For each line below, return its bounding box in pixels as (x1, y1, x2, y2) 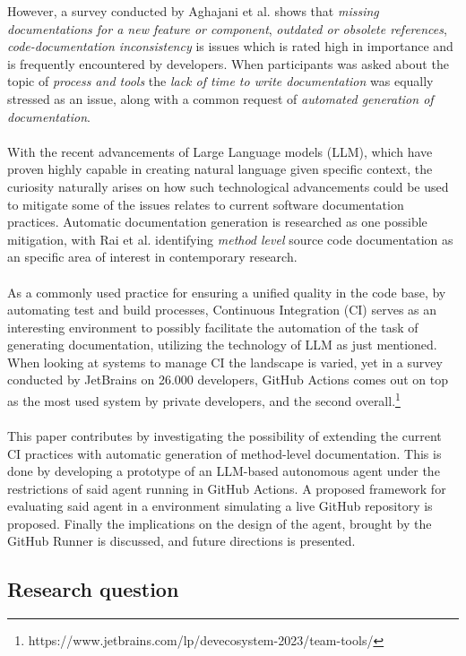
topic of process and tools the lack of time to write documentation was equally (7, 72, 434, 91)
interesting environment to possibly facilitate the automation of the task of (7, 317, 419, 336)
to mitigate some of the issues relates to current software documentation (7, 194, 404, 213)
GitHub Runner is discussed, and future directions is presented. (7, 531, 356, 550)
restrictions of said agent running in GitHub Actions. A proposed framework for (7, 479, 446, 497)
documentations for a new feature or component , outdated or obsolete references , (7, 19, 447, 38)
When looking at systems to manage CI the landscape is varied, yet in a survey (7, 352, 443, 371)
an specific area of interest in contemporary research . (7, 247, 298, 266)
